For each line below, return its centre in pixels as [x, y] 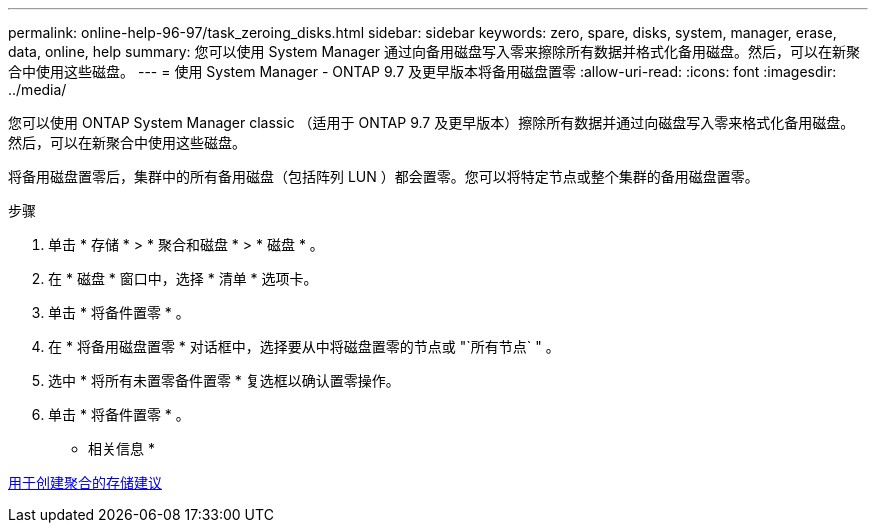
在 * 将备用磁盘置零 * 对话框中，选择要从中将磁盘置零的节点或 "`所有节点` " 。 [304, 346]
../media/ [37, 89]
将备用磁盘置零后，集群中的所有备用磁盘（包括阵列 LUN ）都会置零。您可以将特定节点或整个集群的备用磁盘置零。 [383, 176]
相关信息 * [121, 448]
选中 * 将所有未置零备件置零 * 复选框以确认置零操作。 [224, 380]
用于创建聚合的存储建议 [85, 482]
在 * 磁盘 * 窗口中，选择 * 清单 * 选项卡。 [183, 278]
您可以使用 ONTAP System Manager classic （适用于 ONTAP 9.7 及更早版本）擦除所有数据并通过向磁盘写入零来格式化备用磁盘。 [431, 122]
